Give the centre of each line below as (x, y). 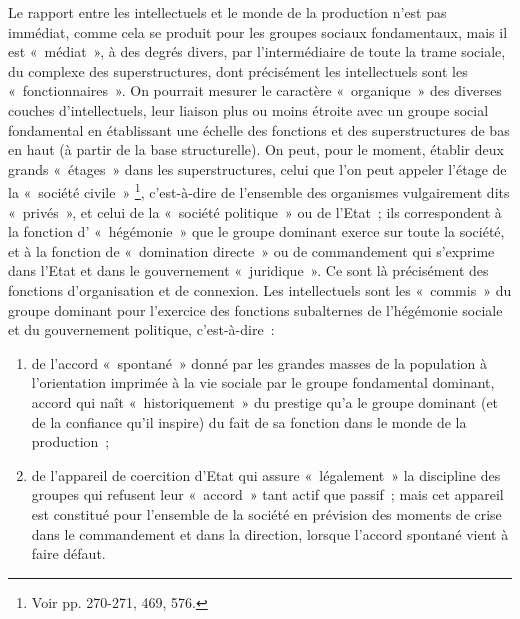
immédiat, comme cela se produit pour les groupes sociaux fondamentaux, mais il (258, 31)
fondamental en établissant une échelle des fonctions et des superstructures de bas (259, 129)
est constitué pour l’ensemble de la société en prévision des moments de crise (266, 513)
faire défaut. (68, 553)
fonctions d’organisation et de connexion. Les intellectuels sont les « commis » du (260, 289)
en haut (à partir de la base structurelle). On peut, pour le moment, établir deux (256, 149)
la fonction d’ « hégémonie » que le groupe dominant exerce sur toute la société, (256, 231)
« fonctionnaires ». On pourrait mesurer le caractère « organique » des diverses (255, 90)
